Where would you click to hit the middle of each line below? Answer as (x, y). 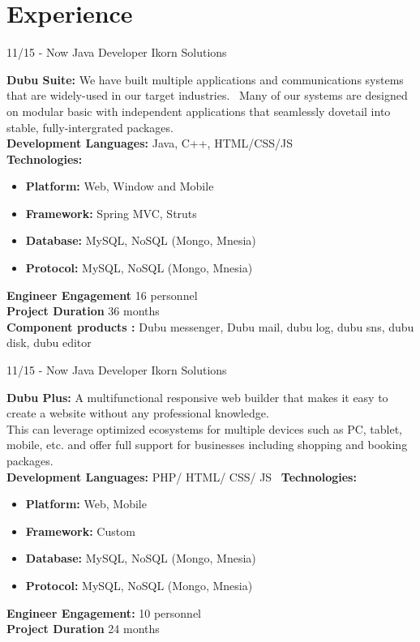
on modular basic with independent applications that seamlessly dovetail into (199, 111)
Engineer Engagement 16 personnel (102, 295)
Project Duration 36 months (83, 311)
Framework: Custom (80, 531)
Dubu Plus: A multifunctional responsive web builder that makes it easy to (197, 397)
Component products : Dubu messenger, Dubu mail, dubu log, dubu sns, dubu (210, 326)
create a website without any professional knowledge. (138, 413)
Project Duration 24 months (83, 629)
